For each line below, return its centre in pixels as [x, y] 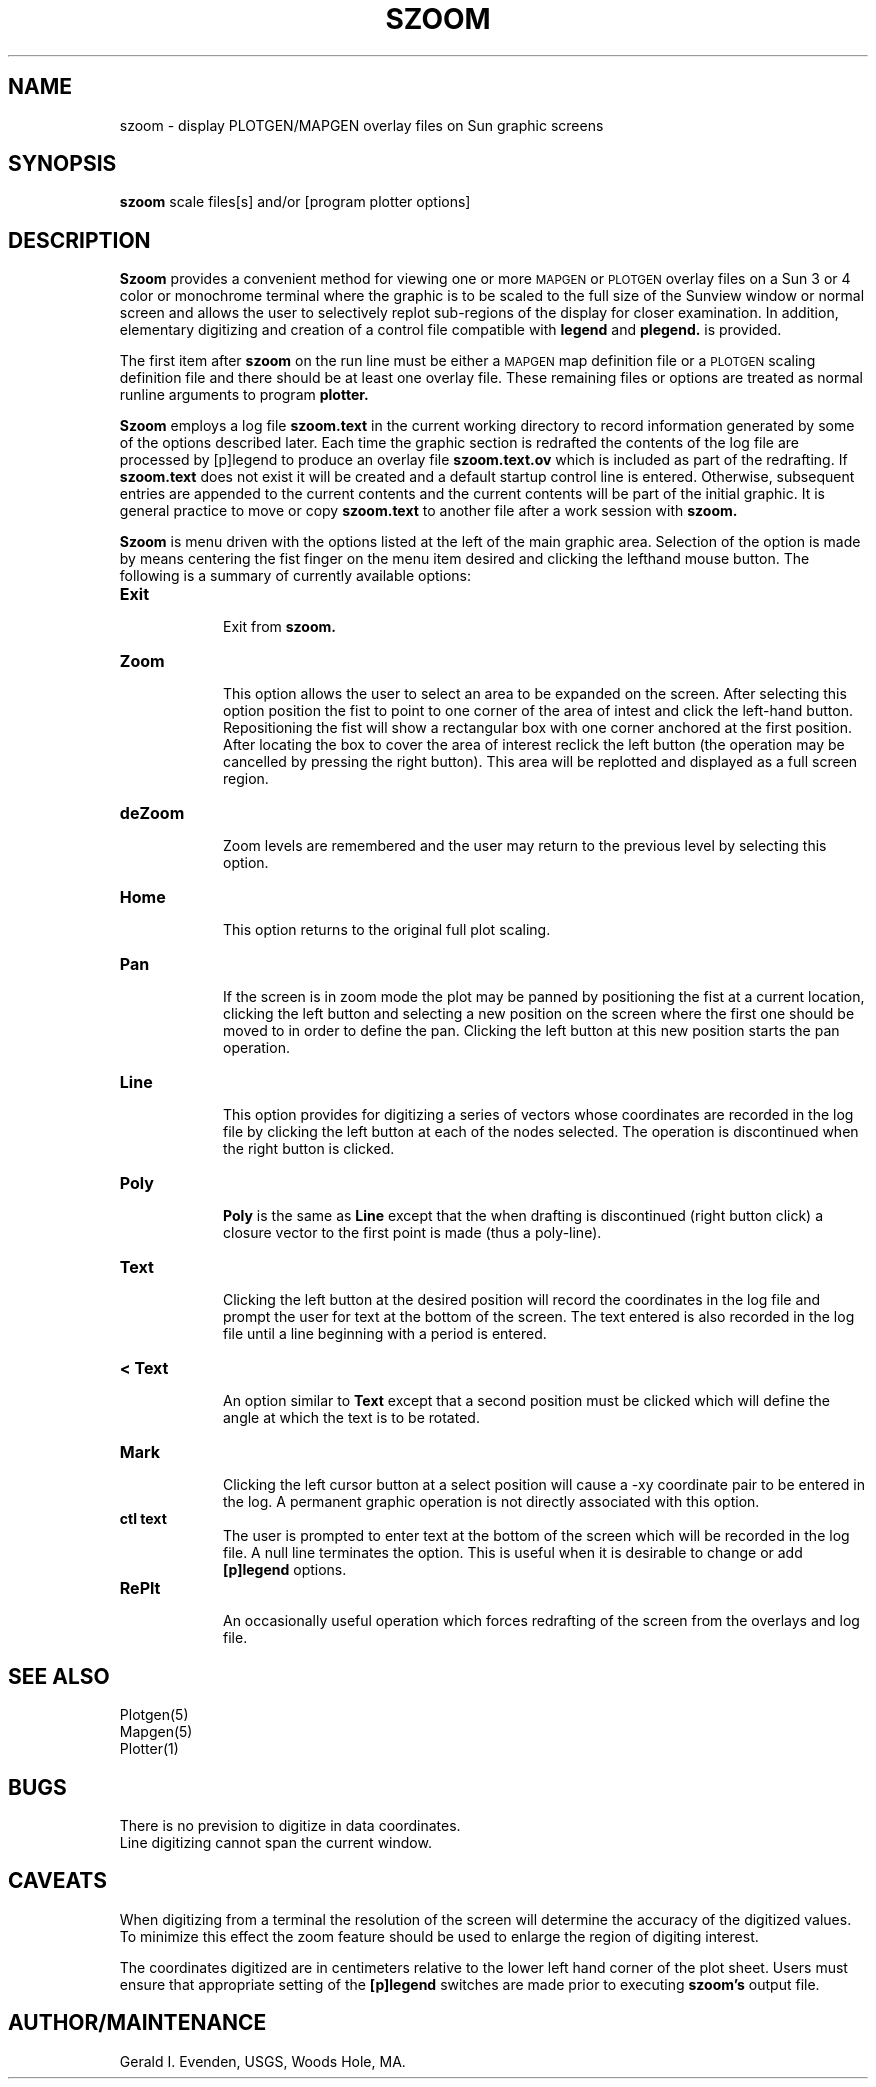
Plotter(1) [149, 1749]
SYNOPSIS [62, 164]
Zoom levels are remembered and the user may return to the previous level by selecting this [525, 846]
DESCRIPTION [79, 240]
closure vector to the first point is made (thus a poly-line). [412, 1233]
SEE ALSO [59, 1676]
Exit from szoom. [279, 627]
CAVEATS [57, 1881]
